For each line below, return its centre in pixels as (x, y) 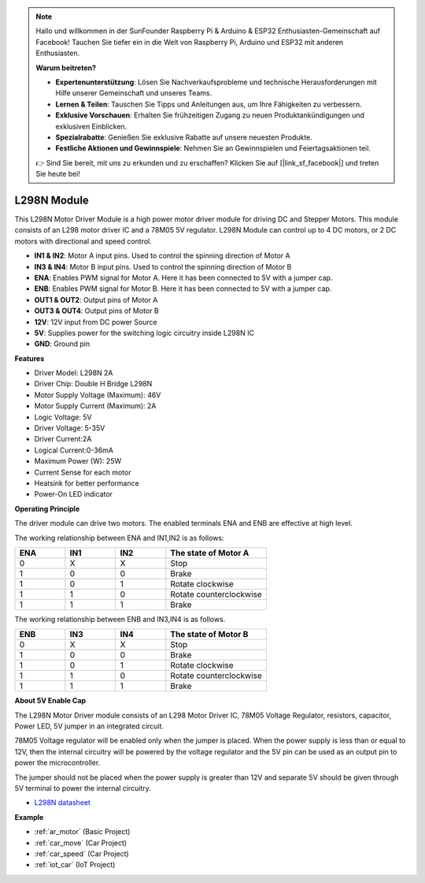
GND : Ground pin (62, 344)
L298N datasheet (62, 803)
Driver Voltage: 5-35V (70, 428)
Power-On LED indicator (74, 494)
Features (30, 358)
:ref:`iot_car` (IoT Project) (75, 865)
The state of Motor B (209, 635)
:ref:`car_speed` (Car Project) (81, 854)
